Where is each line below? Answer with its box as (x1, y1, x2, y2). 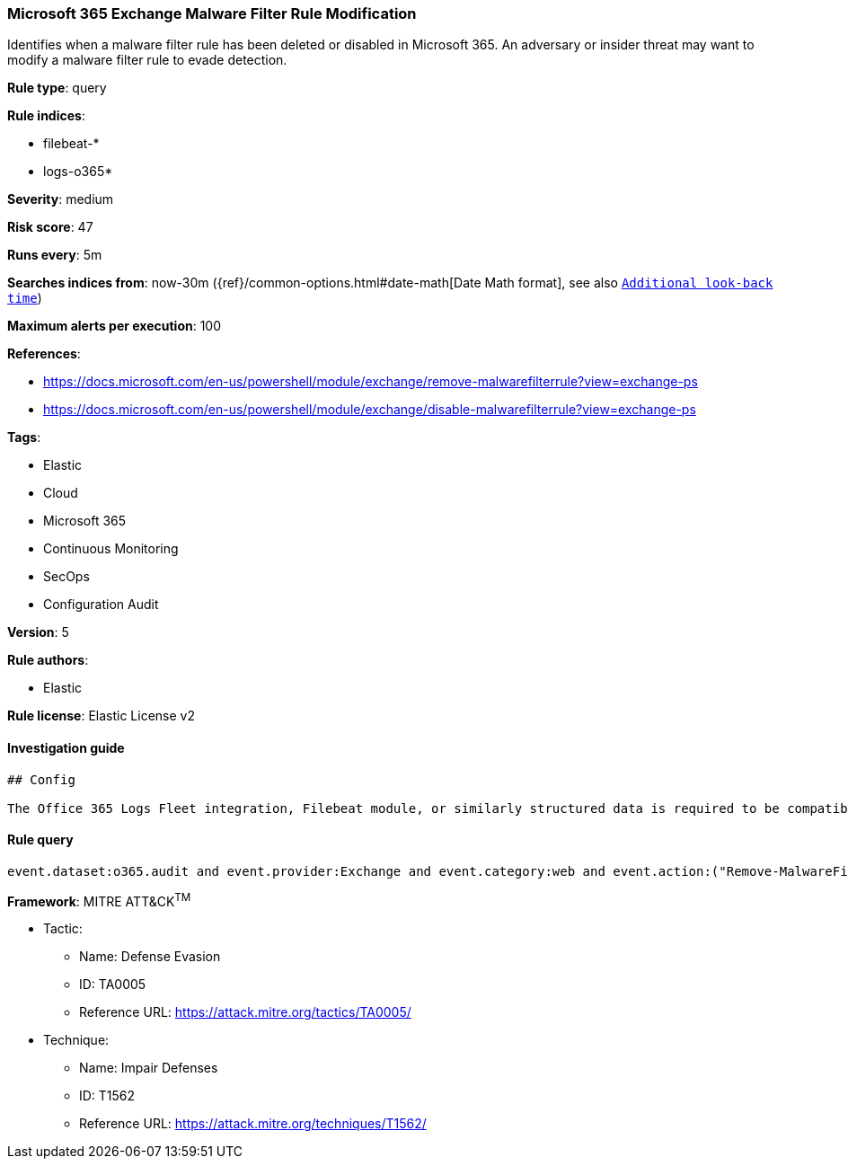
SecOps (43, 569, 90, 585)
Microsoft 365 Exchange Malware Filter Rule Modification (7, 4, 417, 22)
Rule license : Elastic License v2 (7, 708, 195, 724)
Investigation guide (7, 739, 125, 755)
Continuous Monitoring (43, 541, 179, 557)
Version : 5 (7, 624, 69, 640)
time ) (7, 290, 42, 306)
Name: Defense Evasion (79, 949, 221, 965)
